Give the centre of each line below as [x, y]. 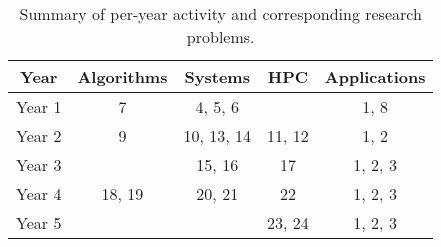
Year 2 [39, 135]
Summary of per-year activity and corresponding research [220, 13]
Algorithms [122, 76]
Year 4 [39, 193]
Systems [217, 76]
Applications [375, 76]
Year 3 [39, 164]
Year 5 [39, 222]
